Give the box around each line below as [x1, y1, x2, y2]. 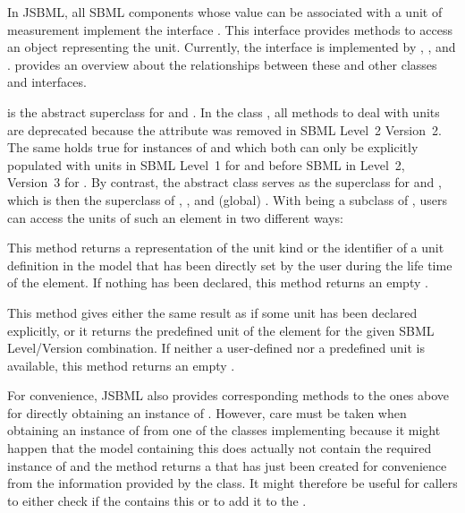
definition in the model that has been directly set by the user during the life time [7, 255, 452, 274]
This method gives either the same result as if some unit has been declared [7, 303, 418, 321]
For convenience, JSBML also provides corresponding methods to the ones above [7, 386, 450, 405]
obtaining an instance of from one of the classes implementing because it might [7, 421, 441, 440]
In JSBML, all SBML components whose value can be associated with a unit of [7, 3, 443, 21]
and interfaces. [7, 73, 87, 91]
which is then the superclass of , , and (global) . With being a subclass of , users [7, 190, 447, 209]
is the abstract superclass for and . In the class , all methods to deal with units [7, 102, 440, 121]
